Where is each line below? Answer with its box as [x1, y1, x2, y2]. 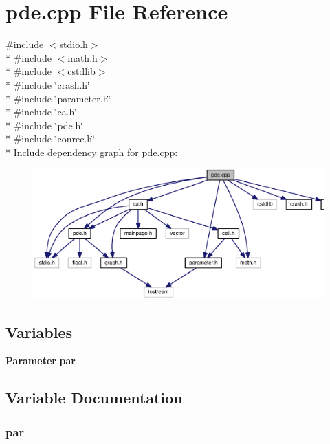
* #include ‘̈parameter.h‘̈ [5, 91, 111, 105]
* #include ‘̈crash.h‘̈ [5, 77, 91, 91]
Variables [5, 321, 73, 342]
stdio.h [59, 37, 88, 52]
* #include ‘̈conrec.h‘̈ [5, 131, 95, 146]
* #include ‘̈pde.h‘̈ [5, 118, 84, 132]
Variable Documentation [5, 387, 183, 408]
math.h [67, 50, 98, 65]
